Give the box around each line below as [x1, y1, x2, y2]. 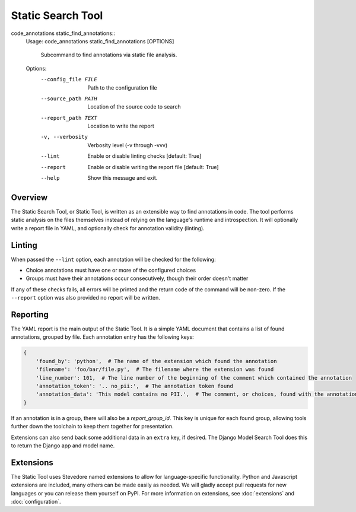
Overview [11, 192, 48, 202]
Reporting [11, 309, 49, 320]
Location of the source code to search [87, 103, 181, 110]
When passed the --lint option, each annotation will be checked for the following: [11, 256, 216, 263]
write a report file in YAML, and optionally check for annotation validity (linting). [11, 224, 205, 231]
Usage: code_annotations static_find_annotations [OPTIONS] [26, 37, 174, 44]
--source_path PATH [40, 95, 97, 102]
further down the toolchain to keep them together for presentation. [11, 423, 174, 430]
